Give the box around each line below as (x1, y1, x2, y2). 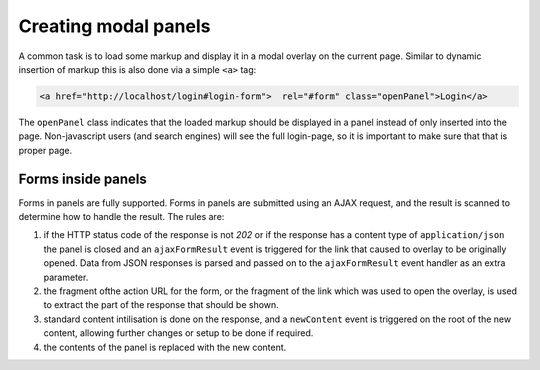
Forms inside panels (18, 170, 147, 187)
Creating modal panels (18, 15, 211, 37)
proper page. (18, 144, 73, 156)
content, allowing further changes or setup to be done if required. (43, 327, 314, 339)
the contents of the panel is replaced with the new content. (43, 341, 287, 353)
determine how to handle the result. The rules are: (18, 210, 225, 222)
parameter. (43, 271, 89, 283)
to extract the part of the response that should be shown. (43, 299, 279, 311)
